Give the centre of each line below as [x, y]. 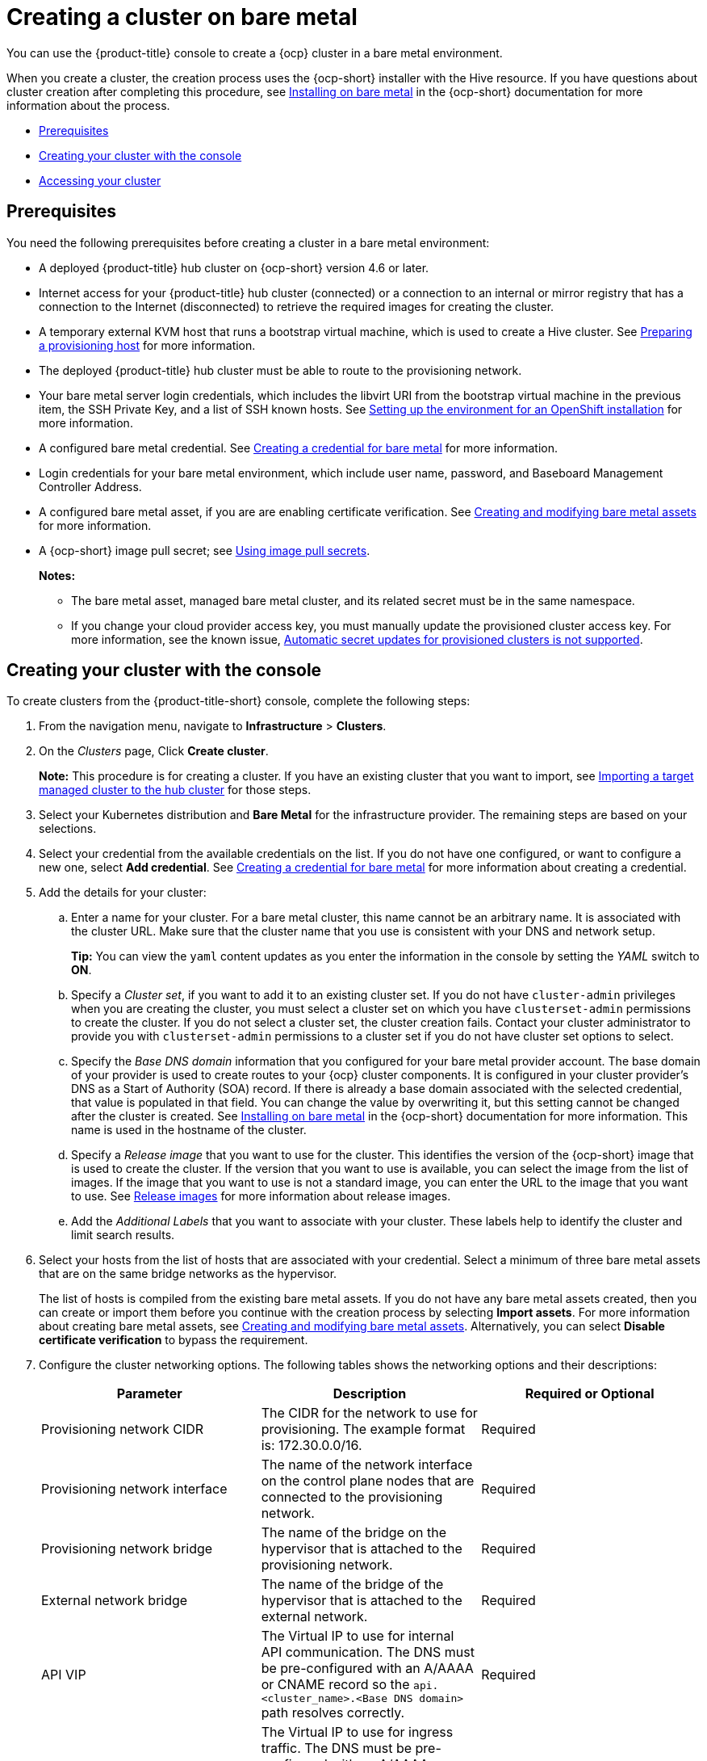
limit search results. [123, 1235]
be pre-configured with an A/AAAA [367, 1669]
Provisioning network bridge [127, 1549]
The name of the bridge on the [353, 1533]
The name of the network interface [367, 1465]
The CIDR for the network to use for [369, 1413]
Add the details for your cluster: [123, 893]
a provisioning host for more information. [147, 345]
